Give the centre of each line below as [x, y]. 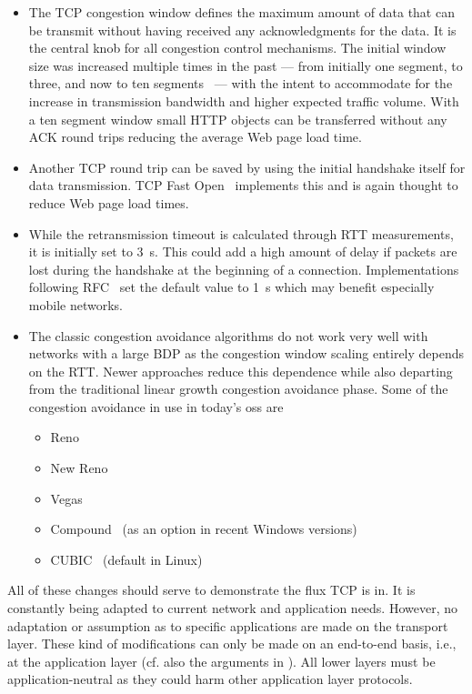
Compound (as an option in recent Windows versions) [204, 529]
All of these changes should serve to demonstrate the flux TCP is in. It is [211, 590]
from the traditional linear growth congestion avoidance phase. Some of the [238, 389]
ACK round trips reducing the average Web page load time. [195, 137]
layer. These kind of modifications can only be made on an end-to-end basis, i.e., [232, 644]
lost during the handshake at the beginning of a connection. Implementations [244, 269]
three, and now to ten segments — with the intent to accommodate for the [241, 83]
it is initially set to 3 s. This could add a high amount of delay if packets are [243, 251]
